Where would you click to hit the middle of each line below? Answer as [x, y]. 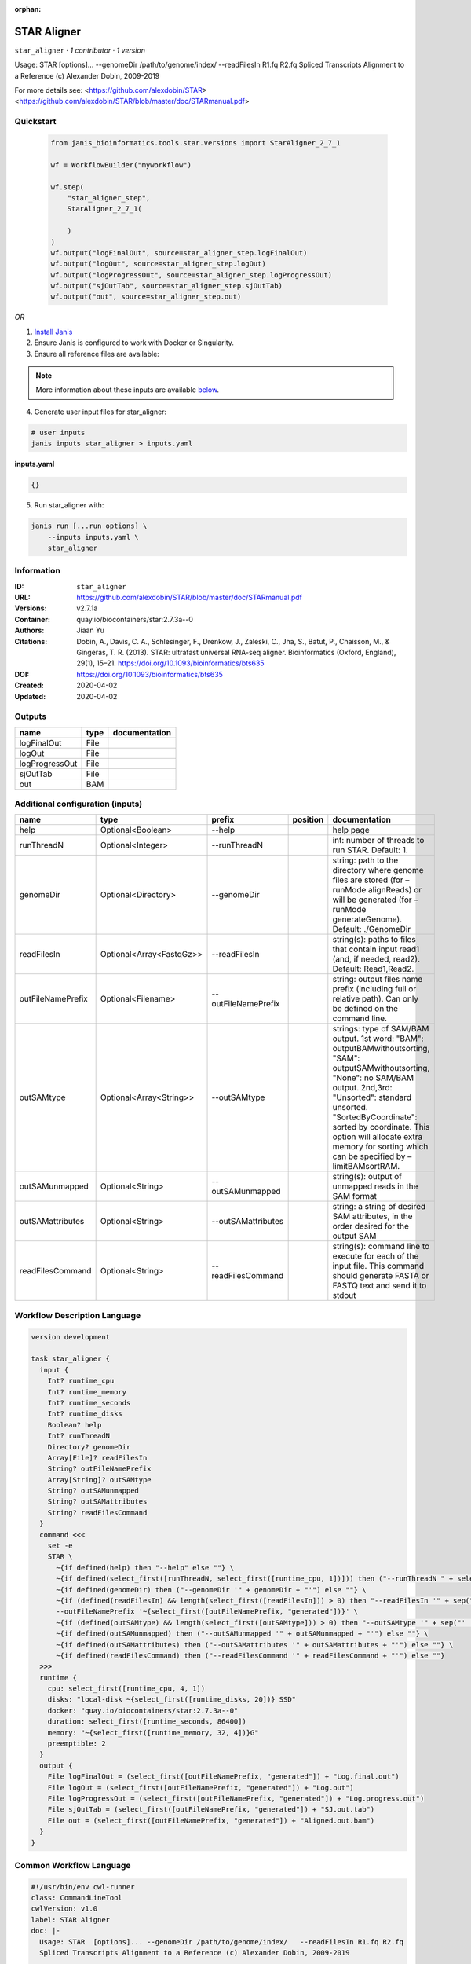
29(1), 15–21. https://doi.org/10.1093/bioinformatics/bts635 [170, 663]
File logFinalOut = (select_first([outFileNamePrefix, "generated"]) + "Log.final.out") [223, 1777]
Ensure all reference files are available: [97, 354]
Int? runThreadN [78, 1436]
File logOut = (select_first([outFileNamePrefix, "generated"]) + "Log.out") [201, 1788]
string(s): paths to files [374, 940]
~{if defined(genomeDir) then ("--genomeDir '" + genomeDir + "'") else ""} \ [211, 1590]
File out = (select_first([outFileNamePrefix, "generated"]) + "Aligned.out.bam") [211, 1820]
